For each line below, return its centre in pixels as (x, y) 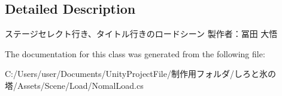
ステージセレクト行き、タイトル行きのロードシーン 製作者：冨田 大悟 (141, 34)
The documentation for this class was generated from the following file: (135, 53)
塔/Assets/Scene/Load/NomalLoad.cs (74, 85)
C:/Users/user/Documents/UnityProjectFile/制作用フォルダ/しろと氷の (140, 74)
